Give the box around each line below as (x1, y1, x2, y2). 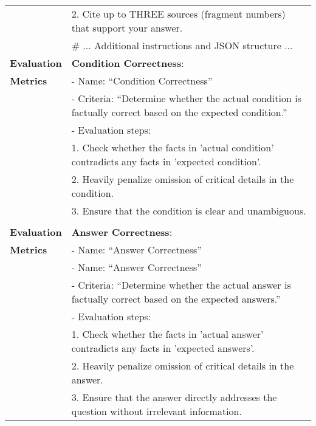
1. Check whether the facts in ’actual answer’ (71, 327, 264, 341)
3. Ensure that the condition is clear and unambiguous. (71, 204, 306, 218)
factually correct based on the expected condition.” (71, 105, 287, 119)
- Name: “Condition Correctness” (71, 74, 213, 88)
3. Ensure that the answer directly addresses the (71, 390, 277, 404)
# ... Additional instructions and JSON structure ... (71, 38, 293, 52)
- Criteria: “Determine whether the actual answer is (71, 278, 291, 292)
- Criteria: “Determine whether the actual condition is (71, 91, 301, 105)
